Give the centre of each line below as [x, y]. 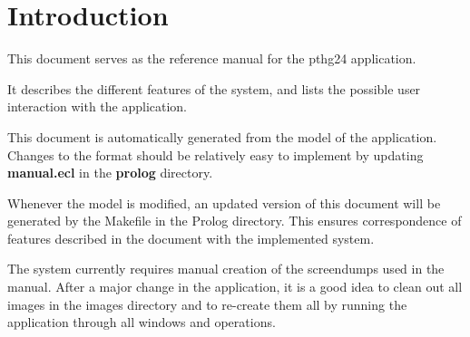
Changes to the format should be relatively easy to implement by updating [215, 154]
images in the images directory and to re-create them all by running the [207, 304]
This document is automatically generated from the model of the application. [222, 136]
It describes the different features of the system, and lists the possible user [214, 88]
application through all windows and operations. [142, 322]
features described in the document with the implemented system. [191, 238]
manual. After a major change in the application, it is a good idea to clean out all [235, 287]
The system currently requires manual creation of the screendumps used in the [226, 269]
